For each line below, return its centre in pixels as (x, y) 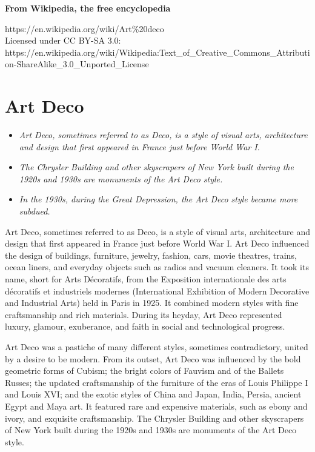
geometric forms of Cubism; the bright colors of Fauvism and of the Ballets (144, 371)
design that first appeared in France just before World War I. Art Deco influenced (157, 243)
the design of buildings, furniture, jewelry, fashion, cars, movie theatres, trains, (151, 255)
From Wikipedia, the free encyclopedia (88, 8)
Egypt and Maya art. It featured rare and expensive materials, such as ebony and (156, 406)
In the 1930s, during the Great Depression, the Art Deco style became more (158, 199)
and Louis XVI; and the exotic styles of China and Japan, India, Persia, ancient (153, 394)
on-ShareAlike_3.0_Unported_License (77, 64)
